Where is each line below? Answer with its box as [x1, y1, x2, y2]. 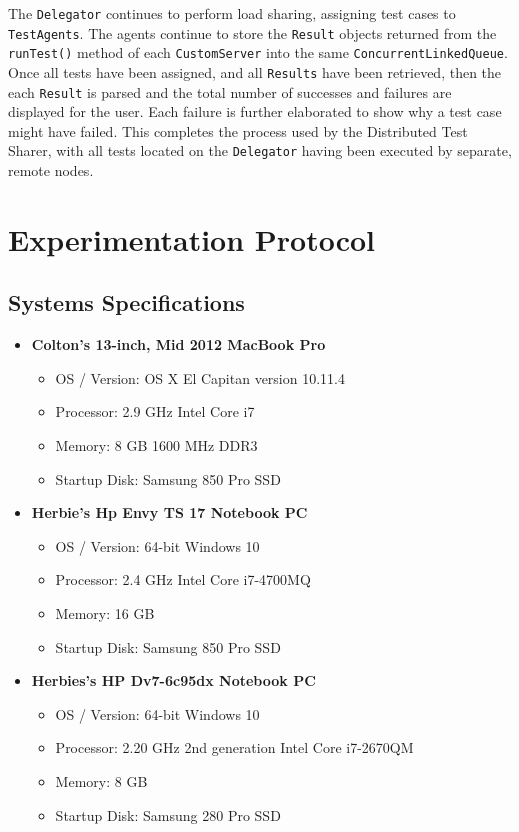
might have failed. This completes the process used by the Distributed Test [8, 120, 468, 141]
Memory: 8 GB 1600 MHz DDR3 [55, 435, 258, 456]
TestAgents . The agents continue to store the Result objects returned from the [8, 22, 497, 43]
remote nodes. [8, 160, 94, 181]
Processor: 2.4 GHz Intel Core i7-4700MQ [55, 569, 311, 590]
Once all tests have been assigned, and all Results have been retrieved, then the [8, 61, 502, 82]
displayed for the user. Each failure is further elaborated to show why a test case [8, 101, 502, 122]
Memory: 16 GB [55, 603, 155, 624]
